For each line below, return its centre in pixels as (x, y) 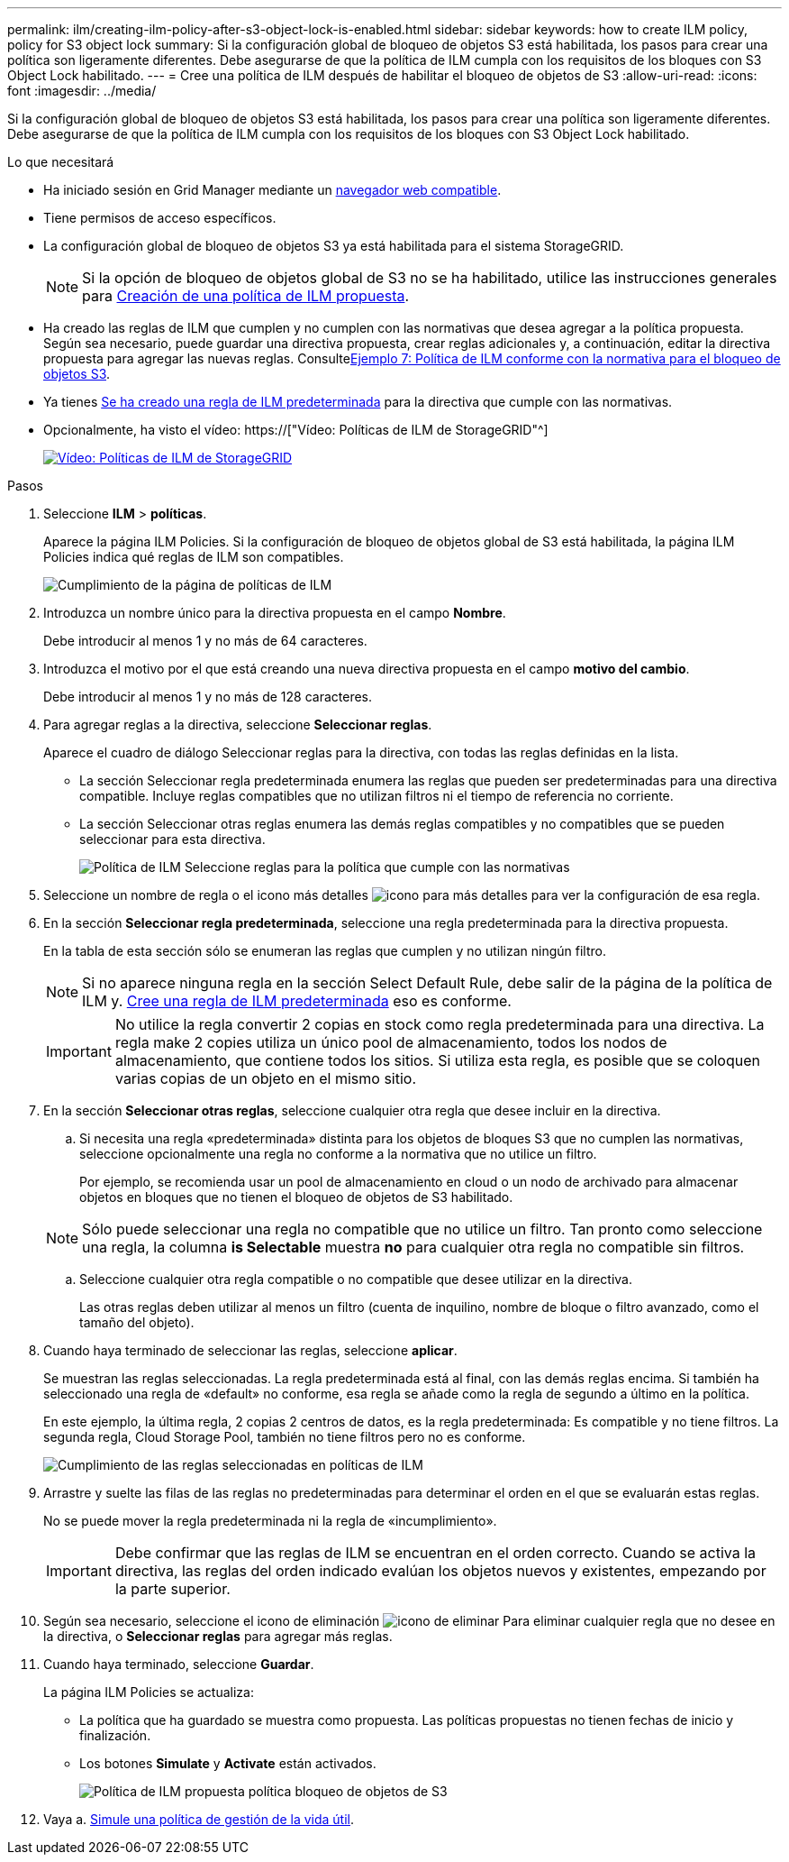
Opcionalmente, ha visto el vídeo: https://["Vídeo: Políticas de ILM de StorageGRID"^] (296, 430)
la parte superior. (172, 1589)
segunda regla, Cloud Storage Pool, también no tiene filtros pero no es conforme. (285, 1437)
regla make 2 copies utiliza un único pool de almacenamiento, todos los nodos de (391, 1042)
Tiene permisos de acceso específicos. (160, 218)
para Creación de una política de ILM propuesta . (246, 296)
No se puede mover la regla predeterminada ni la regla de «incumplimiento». (270, 1521)
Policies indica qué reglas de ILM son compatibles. (194, 557)
